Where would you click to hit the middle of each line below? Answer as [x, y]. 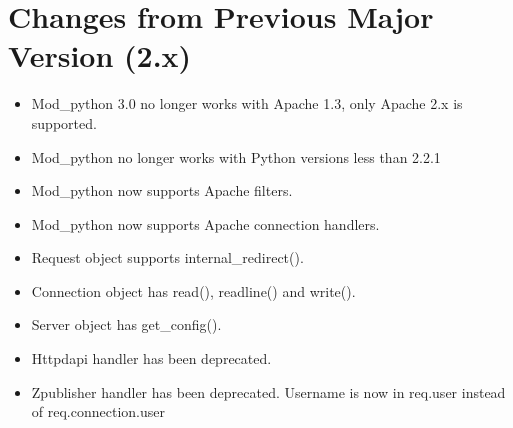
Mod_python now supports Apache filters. [162, 190]
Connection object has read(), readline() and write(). [193, 290]
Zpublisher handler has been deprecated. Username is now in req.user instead [268, 391]
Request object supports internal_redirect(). [167, 257]
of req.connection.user [98, 411]
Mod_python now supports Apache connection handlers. [205, 223]
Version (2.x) [100, 55]
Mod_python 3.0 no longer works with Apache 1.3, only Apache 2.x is [247, 103]
